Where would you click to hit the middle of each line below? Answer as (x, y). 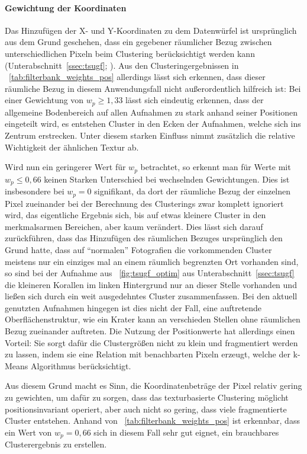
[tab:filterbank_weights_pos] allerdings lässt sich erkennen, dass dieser (137, 77)
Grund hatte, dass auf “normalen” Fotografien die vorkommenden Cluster (138, 249)
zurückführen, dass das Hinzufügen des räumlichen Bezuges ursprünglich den (144, 238)
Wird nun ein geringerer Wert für (65, 167)
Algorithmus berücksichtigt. (81, 365)
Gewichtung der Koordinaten (66, 7)
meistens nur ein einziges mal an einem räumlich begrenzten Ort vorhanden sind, (152, 261)
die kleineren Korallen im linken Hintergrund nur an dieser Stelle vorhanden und (151, 284)
